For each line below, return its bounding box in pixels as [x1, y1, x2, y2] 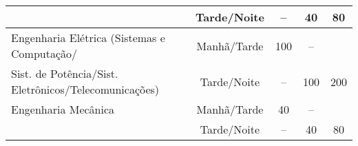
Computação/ [11, 45, 78, 61]
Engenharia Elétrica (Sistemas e [11, 30, 165, 45]
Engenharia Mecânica [11, 101, 115, 117]
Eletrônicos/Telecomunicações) [11, 81, 160, 97]
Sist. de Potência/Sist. [11, 65, 118, 81]
